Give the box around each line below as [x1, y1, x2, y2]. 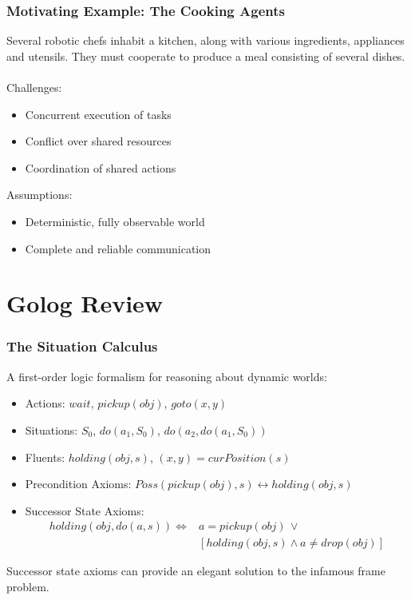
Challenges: [6, 79, 62, 95]
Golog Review [6, 287, 164, 320]
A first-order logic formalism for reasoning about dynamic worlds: [6, 368, 327, 384]
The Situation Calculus [6, 336, 158, 356]
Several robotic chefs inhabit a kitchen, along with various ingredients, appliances [6, 32, 405, 49]
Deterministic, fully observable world [25, 213, 205, 229]
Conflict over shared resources [25, 133, 172, 149]
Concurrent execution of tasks [25, 105, 172, 122]
